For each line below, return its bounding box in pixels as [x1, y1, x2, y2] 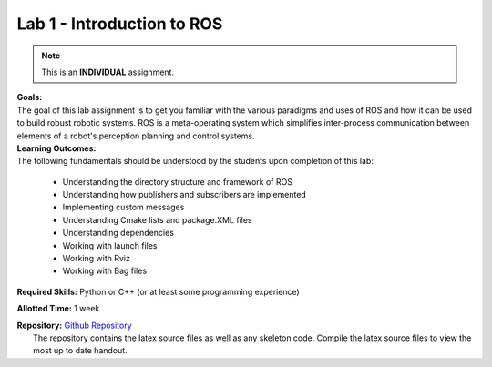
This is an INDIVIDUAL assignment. [41, 66, 175, 77]
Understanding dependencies [62, 228, 175, 239]
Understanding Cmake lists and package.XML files [62, 214, 252, 225]
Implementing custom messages [62, 201, 185, 213]
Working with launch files [62, 240, 159, 250]
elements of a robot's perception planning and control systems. [16, 130, 255, 141]
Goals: [16, 92, 43, 103]
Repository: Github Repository [16, 320, 132, 331]
